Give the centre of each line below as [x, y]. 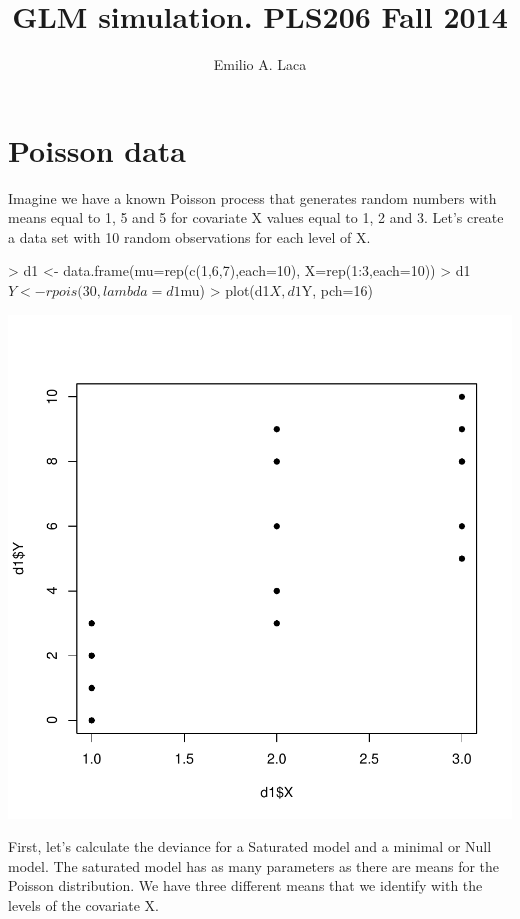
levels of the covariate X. [83, 905]
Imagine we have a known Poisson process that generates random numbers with [252, 197]
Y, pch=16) [337, 290]
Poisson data [97, 149]
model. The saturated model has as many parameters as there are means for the [254, 865]
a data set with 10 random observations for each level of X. [189, 236]
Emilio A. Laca [260, 64]
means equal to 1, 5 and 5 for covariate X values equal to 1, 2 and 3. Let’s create [256, 217]
